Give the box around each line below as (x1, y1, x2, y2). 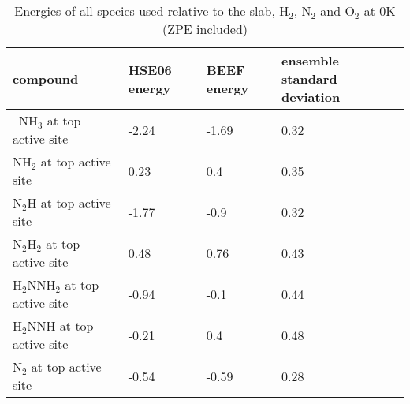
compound (13, 69, 79, 88)
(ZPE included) (162, 20, 248, 38)
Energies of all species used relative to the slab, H (14, 2, 289, 20)
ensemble (281, 51, 339, 69)
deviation (281, 88, 341, 106)
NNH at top (27, 316, 94, 335)
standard (281, 69, 337, 88)
